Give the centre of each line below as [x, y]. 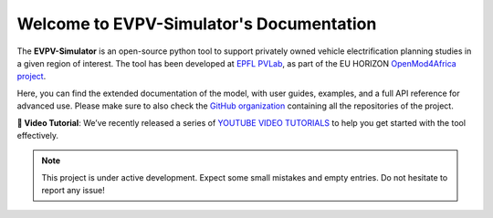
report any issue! [73, 191]
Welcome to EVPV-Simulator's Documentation [197, 24]
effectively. [38, 135]
